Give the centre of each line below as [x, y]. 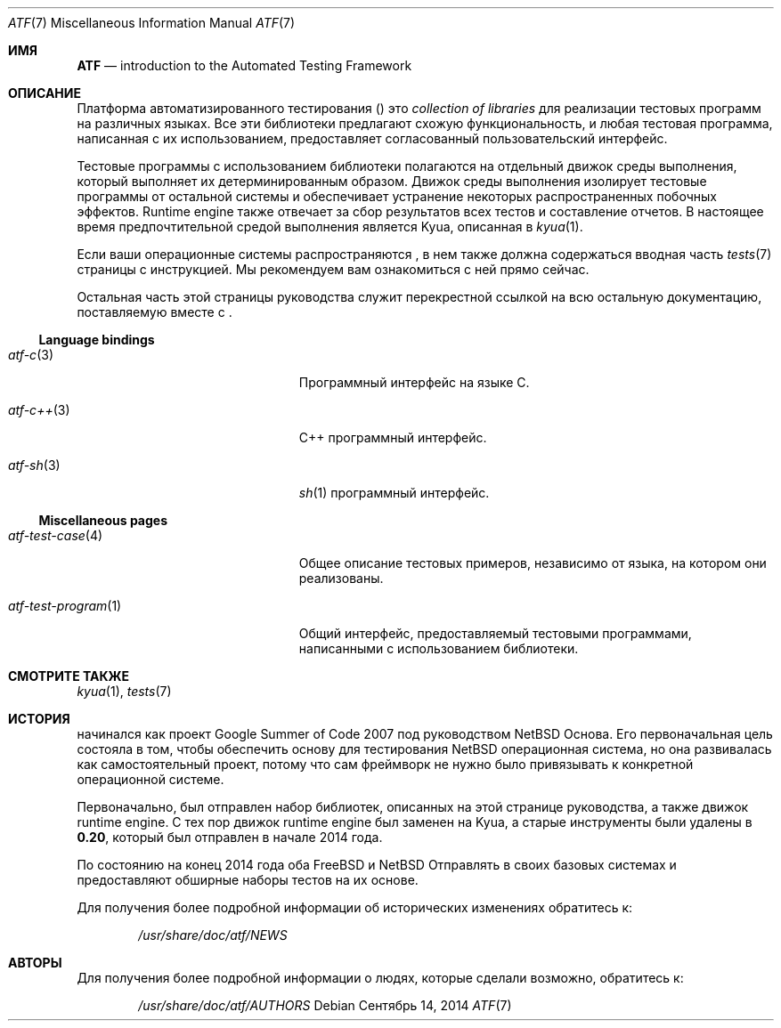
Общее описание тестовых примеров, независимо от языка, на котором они [533, 563]
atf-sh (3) [34, 465]
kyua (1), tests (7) [124, 691]
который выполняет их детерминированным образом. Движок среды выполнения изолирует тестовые [392, 181]
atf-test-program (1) [65, 606]
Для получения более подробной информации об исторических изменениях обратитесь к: [355, 907]
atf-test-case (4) [56, 535]
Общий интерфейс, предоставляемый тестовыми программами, [495, 633]
